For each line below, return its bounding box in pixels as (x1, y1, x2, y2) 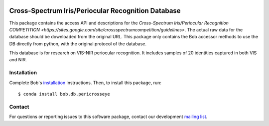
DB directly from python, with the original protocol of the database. (9, 40, 147, 47)
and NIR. (9, 57, 27, 63)
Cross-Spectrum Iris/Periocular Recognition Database (9, 6, 181, 15)
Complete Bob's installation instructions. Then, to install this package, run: (9, 80, 161, 86)
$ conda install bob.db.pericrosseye (18, 91, 111, 97)
